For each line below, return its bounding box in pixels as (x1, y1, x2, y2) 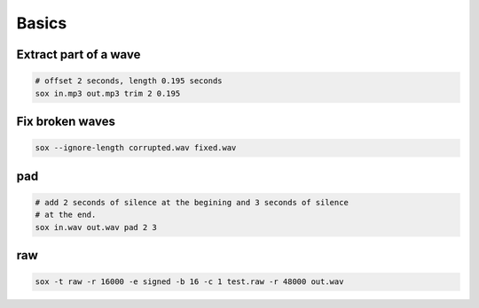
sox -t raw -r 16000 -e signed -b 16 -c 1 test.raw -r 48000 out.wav (35, 277, 344, 287)
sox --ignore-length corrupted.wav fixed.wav (35, 142, 237, 153)
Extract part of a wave (16, 47, 141, 62)
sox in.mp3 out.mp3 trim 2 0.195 (35, 89, 181, 98)
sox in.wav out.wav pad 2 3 (35, 222, 157, 232)
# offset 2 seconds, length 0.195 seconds (35, 76, 223, 86)
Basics (16, 13, 67, 33)
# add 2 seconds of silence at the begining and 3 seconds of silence (35, 197, 349, 207)
